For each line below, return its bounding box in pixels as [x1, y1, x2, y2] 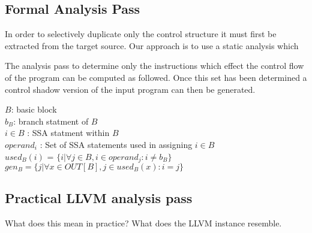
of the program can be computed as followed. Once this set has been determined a [5, 71, 307, 83]
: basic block [11, 103, 57, 116]
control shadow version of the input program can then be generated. [5, 83, 256, 95]
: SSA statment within [27, 126, 110, 139]
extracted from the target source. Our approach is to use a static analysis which [5, 39, 299, 52]
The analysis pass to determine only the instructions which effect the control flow [5, 59, 304, 72]
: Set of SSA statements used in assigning [40, 138, 193, 150]
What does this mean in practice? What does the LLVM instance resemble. [5, 217, 282, 229]
